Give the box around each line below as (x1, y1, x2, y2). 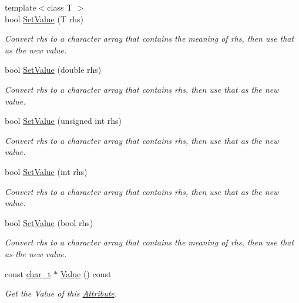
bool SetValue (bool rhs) (5, 216, 93, 228)
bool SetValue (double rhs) (5, 63, 102, 76)
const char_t (5, 267, 51, 280)
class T (47, 1, 73, 13)
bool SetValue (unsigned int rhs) (5, 115, 122, 127)
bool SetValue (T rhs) (5, 12, 83, 25)
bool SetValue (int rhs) (5, 165, 88, 177)
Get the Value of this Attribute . (5, 287, 117, 299)
